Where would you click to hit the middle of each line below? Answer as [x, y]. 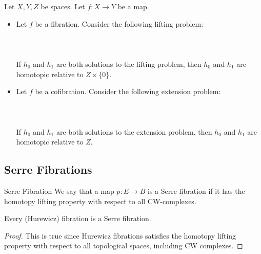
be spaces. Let [63, 6]
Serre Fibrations [48, 169]
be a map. [133, 6]
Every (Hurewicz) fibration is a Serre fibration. [78, 218]
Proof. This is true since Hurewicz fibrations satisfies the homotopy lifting [120, 235]
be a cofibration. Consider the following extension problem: [128, 91]
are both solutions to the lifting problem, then [129, 63]
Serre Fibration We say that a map [59, 190]
